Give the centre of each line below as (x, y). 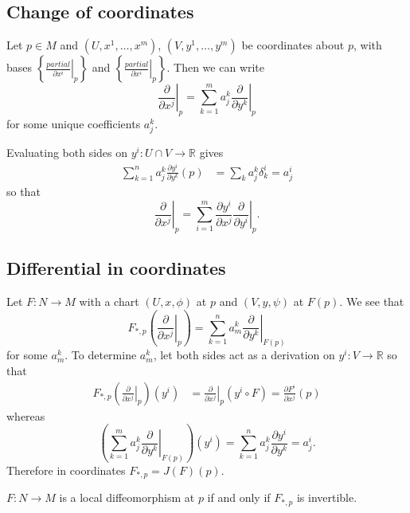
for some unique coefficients (74, 123)
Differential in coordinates (116, 268)
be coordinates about (293, 45)
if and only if (239, 497)
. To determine (101, 355)
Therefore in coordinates (66, 470)
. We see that (372, 302)
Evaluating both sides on (67, 153)
